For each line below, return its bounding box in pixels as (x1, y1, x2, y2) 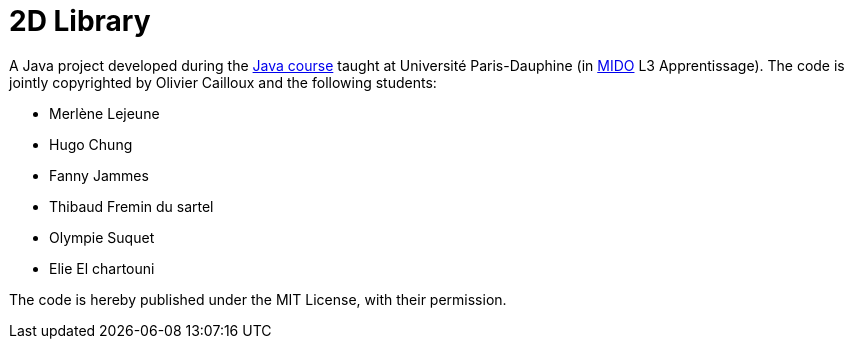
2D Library (9, 4, 151, 38)
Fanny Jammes (49, 166, 149, 184)
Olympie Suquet (49, 228, 155, 246)
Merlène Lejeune (49, 104, 160, 122)
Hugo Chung (49, 135, 133, 153)
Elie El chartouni (49, 259, 155, 277)
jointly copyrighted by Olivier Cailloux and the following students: (9, 73, 437, 91)
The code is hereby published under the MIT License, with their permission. (9, 290, 507, 308)
